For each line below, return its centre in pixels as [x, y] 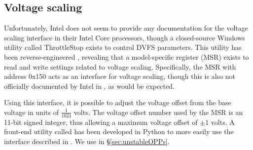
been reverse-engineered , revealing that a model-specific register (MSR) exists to [126, 56]
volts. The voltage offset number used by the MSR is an [158, 112]
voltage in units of [31, 112]
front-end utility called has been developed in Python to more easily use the [119, 131]
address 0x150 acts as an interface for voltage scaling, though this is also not [120, 76]
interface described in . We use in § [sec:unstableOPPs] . [87, 141]
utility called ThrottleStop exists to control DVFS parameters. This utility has [123, 47]
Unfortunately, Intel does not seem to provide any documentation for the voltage [126, 28]
